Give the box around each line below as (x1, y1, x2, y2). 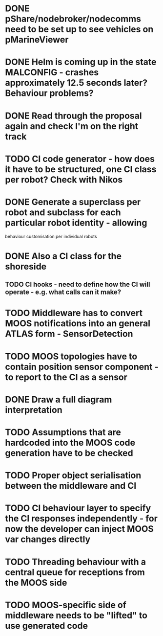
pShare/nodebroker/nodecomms (5, 13, 142, 24)
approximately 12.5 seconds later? (5, 77, 148, 89)
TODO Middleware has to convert (5, 308, 143, 318)
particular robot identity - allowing (5, 217, 147, 228)
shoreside (5, 261, 47, 272)
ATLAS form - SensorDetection (5, 328, 133, 340)
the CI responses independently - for (5, 513, 158, 524)
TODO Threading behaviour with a (5, 556, 146, 568)
